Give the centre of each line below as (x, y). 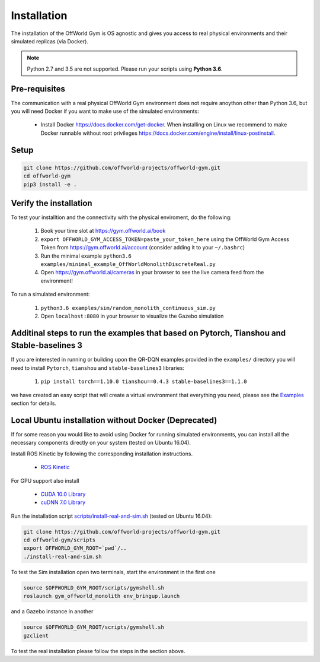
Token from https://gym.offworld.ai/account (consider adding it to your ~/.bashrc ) (143, 248)
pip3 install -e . (50, 184)
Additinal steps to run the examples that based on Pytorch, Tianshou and (148, 333)
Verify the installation (52, 203)
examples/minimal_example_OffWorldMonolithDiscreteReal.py (128, 265)
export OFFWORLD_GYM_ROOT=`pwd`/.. (75, 548)
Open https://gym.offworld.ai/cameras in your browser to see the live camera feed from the (152, 273)
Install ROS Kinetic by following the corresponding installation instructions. (102, 454)
